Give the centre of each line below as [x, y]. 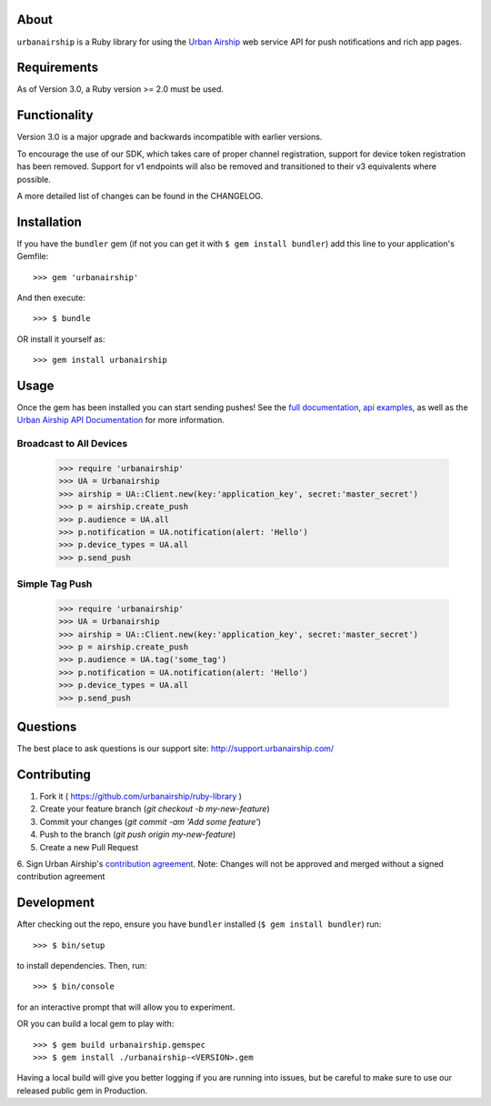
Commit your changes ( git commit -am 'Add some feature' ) [150, 821]
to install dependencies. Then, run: [82, 966]
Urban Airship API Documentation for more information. [120, 420]
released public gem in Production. [82, 1091]
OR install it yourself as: [61, 339]
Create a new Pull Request [89, 847]
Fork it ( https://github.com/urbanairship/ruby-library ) [141, 796]
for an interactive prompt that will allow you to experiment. [126, 1007]
